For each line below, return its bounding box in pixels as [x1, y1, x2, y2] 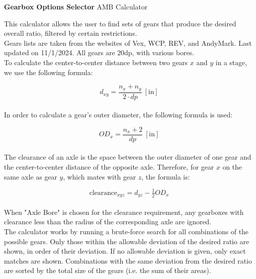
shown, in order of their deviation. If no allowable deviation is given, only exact [4, 246, 246, 256]
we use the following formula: [4, 67, 93, 77]
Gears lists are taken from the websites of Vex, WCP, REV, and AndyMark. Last [4, 37, 252, 48]
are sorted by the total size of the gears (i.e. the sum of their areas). [4, 265, 211, 276]
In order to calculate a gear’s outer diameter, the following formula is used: [4, 109, 233, 120]
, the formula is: [141, 171, 190, 182]
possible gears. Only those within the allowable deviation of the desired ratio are [4, 236, 249, 246]
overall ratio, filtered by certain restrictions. [4, 28, 137, 38]
